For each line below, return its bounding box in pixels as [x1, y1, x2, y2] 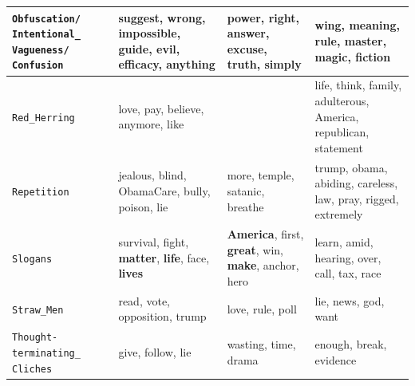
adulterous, [314, 92, 370, 108]
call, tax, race [314, 265, 381, 282]
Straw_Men [12, 304, 64, 316]
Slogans [12, 253, 53, 265]
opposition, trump [118, 308, 207, 325]
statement [314, 139, 363, 156]
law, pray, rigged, [314, 190, 399, 207]
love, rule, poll [227, 300, 297, 317]
